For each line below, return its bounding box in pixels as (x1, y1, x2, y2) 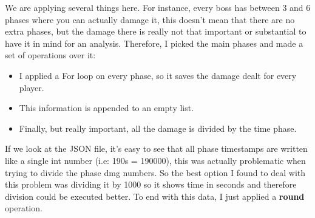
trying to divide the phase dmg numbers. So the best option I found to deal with (5, 166, 306, 179)
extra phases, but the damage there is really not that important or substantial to (5, 25, 307, 38)
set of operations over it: (5, 49, 96, 61)
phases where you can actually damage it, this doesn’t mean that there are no (5, 13, 295, 26)
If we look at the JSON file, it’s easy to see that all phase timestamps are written (5, 142, 308, 155)
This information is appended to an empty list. (19, 101, 194, 114)
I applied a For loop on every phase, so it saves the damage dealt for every (19, 69, 297, 81)
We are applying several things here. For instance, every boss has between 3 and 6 (5, 1, 311, 13)
